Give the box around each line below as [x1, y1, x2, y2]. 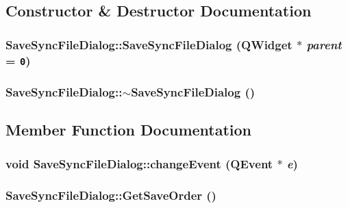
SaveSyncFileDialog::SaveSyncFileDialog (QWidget [5, 36, 293, 53]
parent [306, 36, 342, 53]
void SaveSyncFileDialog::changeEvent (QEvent [5, 155, 273, 172]
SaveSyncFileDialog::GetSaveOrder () [5, 186, 216, 203]
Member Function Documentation [5, 119, 252, 140]
